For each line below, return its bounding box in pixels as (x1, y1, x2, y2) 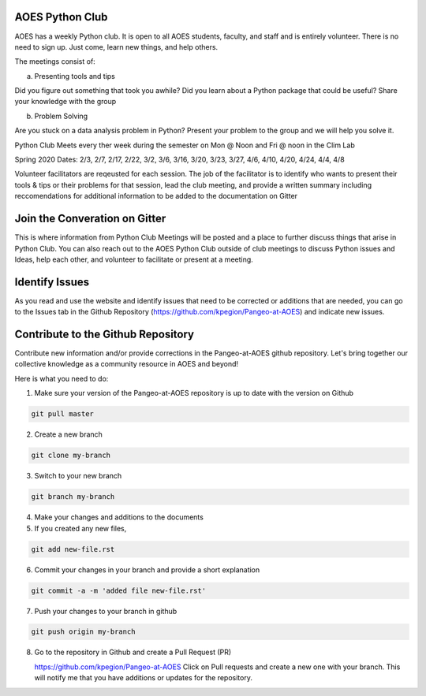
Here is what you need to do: (14, 374, 109, 383)
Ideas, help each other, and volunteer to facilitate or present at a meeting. (14, 255, 254, 264)
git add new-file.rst (31, 545, 115, 553)
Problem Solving (34, 111, 88, 121)
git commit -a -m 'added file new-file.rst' (31, 586, 207, 595)
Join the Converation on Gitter (14, 212, 166, 225)
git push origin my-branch (31, 627, 136, 636)
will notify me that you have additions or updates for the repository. (34, 673, 252, 683)
